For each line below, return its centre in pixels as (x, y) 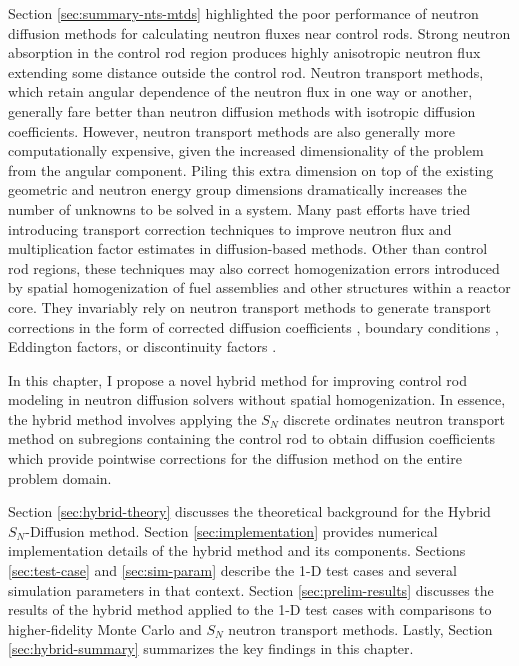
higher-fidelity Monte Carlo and (105, 628)
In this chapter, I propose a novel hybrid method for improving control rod (237, 379)
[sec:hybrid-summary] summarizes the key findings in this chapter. (211, 648)
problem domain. (60, 477)
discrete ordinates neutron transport (394, 418)
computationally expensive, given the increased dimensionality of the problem (246, 150)
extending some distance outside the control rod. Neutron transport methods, (246, 71)
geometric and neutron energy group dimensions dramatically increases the (237, 189)
